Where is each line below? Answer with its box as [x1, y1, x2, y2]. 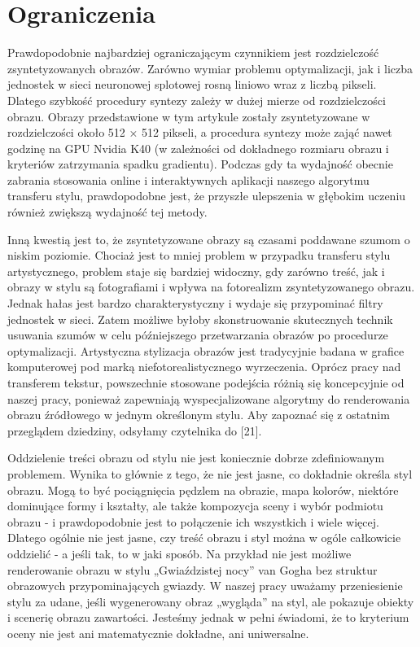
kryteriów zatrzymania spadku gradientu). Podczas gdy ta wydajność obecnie [7, 155, 393, 173]
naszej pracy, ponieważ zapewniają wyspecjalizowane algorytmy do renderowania [7, 390, 410, 407]
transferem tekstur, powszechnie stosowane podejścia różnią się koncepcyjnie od [7, 374, 405, 391]
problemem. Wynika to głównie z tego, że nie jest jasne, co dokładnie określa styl [7, 465, 413, 482]
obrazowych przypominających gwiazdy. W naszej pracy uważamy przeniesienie [7, 577, 403, 594]
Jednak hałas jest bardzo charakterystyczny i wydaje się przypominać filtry [7, 295, 383, 312]
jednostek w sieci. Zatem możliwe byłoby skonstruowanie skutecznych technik [7, 310, 393, 327]
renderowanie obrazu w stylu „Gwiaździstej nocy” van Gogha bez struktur [7, 561, 378, 578]
